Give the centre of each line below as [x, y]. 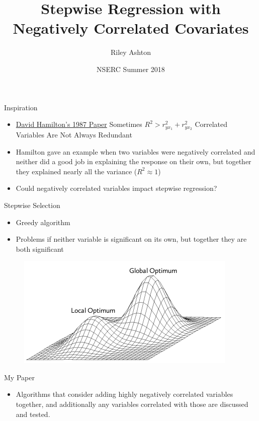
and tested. [33, 414]
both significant [40, 249]
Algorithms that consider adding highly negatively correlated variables [124, 394]
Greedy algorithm [43, 222]
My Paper [19, 377]
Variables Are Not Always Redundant [74, 134]
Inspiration [21, 107]
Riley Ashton [131, 52]
